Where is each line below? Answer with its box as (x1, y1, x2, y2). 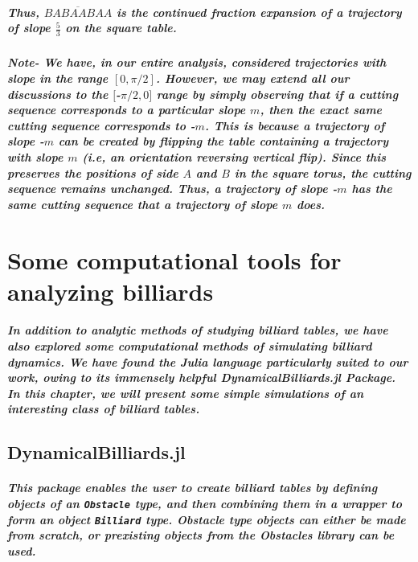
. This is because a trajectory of (204, 117, 385, 133)
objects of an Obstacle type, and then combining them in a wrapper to (7, 495, 403, 512)
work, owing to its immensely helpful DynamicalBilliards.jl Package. (7, 369, 396, 386)
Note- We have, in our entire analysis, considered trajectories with (7, 54, 387, 71)
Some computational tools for (7, 243, 342, 276)
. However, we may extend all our (155, 69, 350, 86)
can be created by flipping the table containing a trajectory (58, 133, 388, 150)
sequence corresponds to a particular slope (7, 101, 246, 118)
